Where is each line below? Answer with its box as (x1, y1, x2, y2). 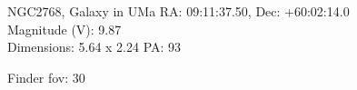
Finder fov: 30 (7, 67, 85, 86)
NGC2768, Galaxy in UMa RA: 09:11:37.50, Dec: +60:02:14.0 (7, 2, 350, 20)
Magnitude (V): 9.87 (7, 19, 122, 38)
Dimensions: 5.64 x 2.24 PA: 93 (7, 37, 182, 56)
